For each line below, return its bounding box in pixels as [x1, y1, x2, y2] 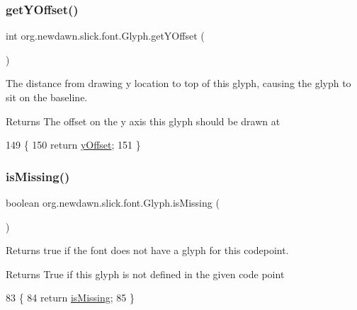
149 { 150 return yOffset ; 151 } [6, 137, 141, 152]
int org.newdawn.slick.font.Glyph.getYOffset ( [6, 28, 205, 43]
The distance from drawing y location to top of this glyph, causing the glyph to [6, 76, 351, 91]
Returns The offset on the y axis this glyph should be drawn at [6, 113, 280, 128]
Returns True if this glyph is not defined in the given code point [6, 266, 285, 281]
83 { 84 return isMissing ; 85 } [6, 290, 135, 305]
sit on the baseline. [6, 90, 88, 104]
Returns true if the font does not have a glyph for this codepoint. [6, 243, 289, 258]
